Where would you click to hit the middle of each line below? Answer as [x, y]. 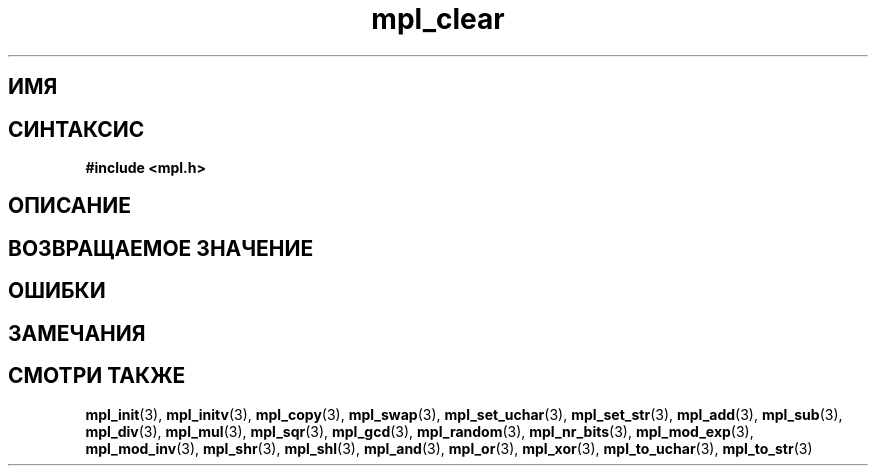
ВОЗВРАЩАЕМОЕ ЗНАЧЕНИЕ [161, 248]
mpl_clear [438, 19]
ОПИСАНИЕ [69, 206]
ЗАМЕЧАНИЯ [77, 333]
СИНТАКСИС [76, 129]
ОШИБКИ [57, 291]
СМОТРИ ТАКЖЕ [97, 376]
